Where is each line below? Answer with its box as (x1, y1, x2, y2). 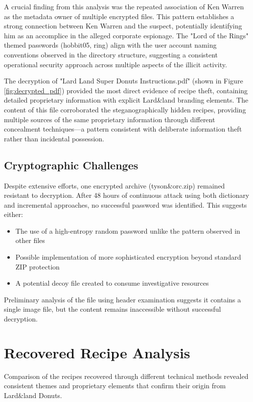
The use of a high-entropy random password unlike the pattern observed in (15, 225, 240, 236)
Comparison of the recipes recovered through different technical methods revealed (4, 371, 249, 381)
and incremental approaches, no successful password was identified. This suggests (4, 199, 247, 210)
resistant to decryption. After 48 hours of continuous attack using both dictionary (4, 190, 250, 200)
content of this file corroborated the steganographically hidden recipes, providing (4, 104, 246, 114)
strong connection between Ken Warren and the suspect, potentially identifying (4, 21, 242, 31)
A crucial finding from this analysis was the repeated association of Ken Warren (4, 1, 244, 11)
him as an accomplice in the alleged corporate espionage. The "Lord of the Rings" (4, 30, 249, 40)
